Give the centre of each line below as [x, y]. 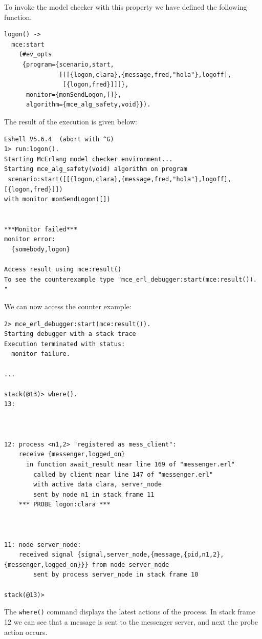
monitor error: [30, 239]
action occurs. [26, 632]
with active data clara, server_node [97, 485]
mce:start [28, 44]
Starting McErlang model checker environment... [89, 159]
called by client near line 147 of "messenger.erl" [123, 474]
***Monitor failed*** [41, 229]
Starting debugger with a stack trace [70, 334]
